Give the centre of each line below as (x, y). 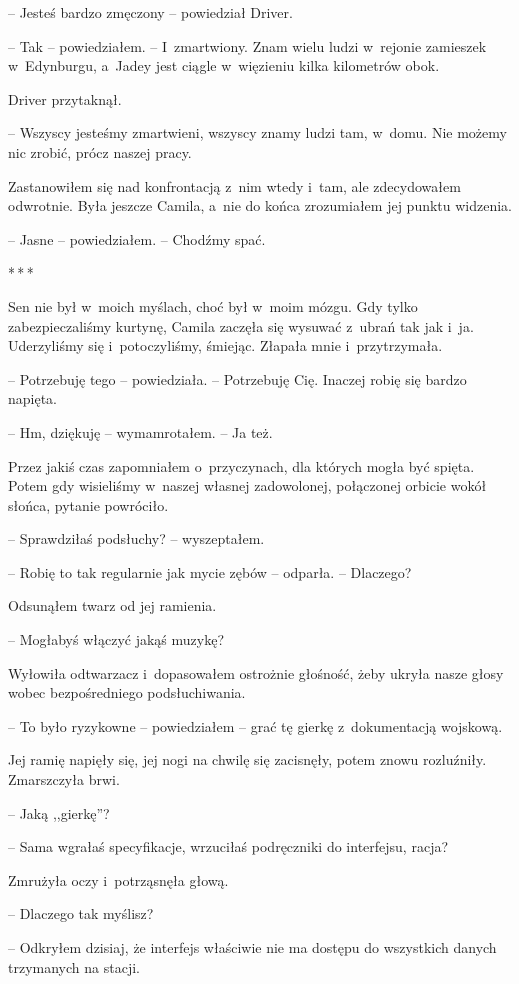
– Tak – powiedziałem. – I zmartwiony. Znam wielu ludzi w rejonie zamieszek (247, 45)
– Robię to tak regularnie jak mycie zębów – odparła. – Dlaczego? (210, 571)
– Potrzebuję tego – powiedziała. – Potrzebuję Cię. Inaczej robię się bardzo (237, 378)
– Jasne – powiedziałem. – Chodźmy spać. (137, 238)
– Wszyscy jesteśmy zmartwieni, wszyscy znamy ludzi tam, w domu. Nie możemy (257, 132)
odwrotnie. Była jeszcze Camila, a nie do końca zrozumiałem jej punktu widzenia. (260, 205)
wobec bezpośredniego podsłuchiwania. (127, 692)
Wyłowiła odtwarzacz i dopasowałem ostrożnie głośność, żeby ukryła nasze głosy (256, 672)
